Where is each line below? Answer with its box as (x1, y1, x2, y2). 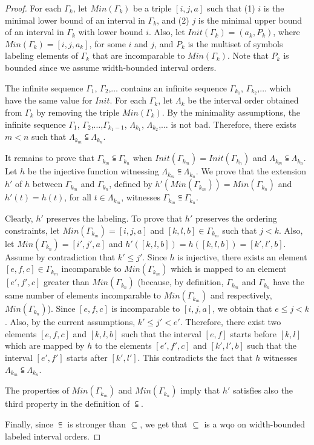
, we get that (140, 418, 188, 430)
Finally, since (5, 418, 54, 430)
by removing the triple (36, 106, 120, 119)
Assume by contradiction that (5, 250, 116, 263)
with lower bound (78, 25, 143, 38)
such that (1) (206, 2, 255, 14)
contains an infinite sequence (120, 81, 227, 94)
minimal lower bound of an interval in (5, 13, 145, 26)
